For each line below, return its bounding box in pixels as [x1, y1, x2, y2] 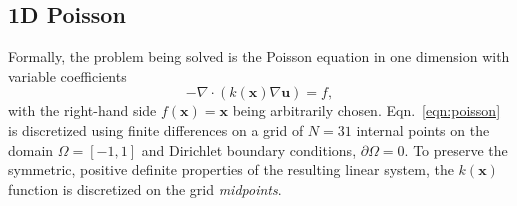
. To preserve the [404, 139, 508, 160]
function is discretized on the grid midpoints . [8, 178, 282, 199]
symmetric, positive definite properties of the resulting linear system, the [8, 159, 454, 180]
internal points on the [356, 119, 490, 140]
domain [8, 139, 54, 160]
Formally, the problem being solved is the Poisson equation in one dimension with [8, 46, 510, 67]
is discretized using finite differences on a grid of [8, 119, 304, 140]
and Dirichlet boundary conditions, [141, 139, 357, 160]
